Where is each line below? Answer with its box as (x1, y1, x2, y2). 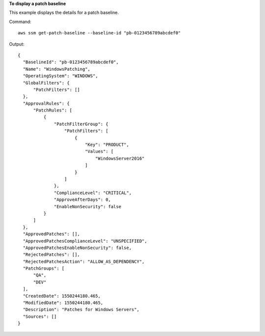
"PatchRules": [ (33, 108, 73, 113)
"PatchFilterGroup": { (54, 121, 109, 127)
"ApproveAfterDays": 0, (54, 197, 111, 202)
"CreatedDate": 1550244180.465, (23, 293, 101, 299)
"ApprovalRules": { (23, 101, 70, 106)
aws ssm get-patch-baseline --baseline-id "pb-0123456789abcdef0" (18, 30, 181, 36)
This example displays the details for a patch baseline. (9, 10, 119, 16)
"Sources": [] (23, 313, 57, 319)
